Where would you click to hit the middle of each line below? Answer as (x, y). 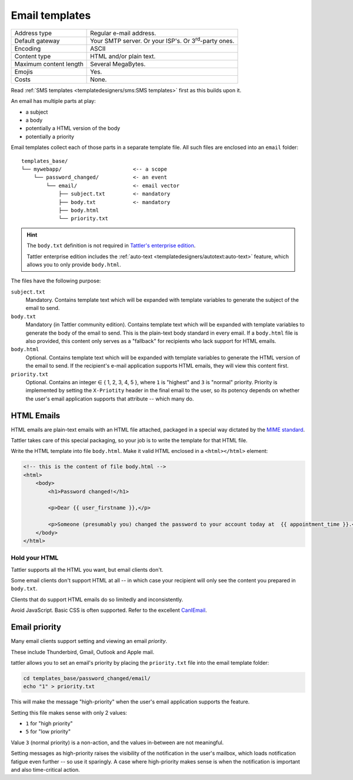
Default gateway (37, 41)
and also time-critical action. (46, 770)
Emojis (24, 72)
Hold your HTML (35, 558)
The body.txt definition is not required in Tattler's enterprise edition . (111, 246)
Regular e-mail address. (123, 33)
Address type (33, 33)
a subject (37, 112)
